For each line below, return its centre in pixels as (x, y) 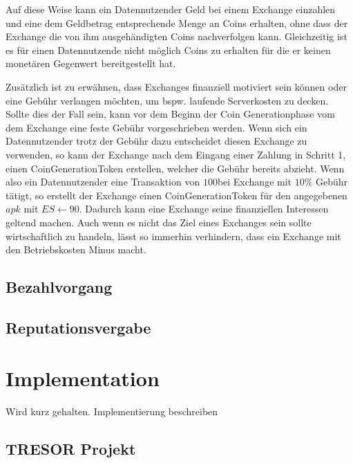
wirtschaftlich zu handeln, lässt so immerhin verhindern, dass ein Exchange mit (173, 236)
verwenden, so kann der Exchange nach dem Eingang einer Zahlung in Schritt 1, (176, 154)
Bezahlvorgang (59, 287)
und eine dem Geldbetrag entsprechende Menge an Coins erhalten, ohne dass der (177, 22)
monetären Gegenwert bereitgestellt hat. (91, 63)
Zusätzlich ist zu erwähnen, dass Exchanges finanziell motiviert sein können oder (176, 86)
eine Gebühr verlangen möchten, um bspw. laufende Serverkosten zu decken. (167, 100)
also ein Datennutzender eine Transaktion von (103, 182)
